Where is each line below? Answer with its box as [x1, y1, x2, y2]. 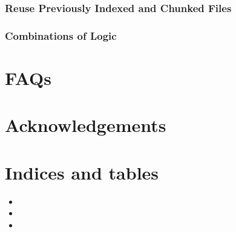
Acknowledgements [5, 113, 166, 137]
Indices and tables [5, 160, 159, 184]
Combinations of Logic [5, 28, 117, 43]
